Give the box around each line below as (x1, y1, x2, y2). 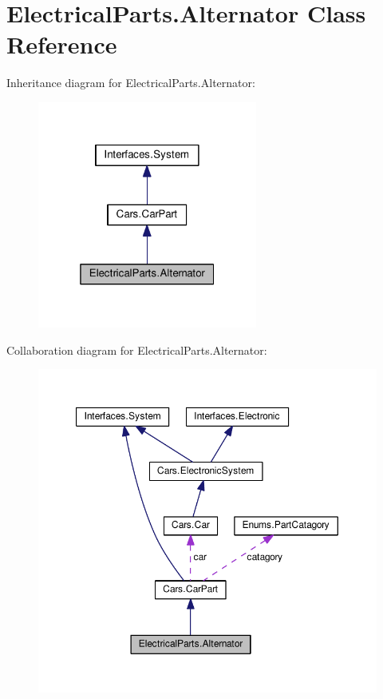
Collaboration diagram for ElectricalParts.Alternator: (6, 341, 267, 358)
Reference (6, 28, 117, 61)
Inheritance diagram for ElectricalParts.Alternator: (6, 74, 255, 91)
